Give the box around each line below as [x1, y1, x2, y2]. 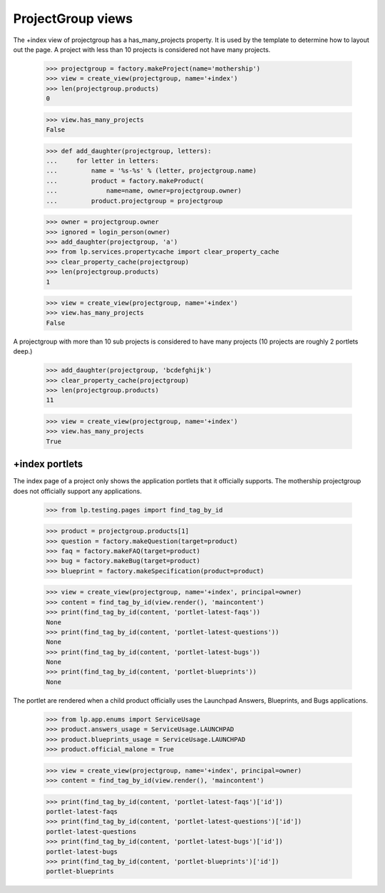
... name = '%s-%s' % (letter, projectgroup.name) [46, 167, 257, 175]
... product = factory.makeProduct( [46, 177, 205, 185]
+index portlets [13, 458, 83, 470]
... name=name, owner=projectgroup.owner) [46, 187, 242, 195]
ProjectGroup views [13, 11, 133, 26]
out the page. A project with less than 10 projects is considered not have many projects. [13, 45, 271, 53]
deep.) [13, 347, 33, 356]
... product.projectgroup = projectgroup [46, 197, 223, 205]
